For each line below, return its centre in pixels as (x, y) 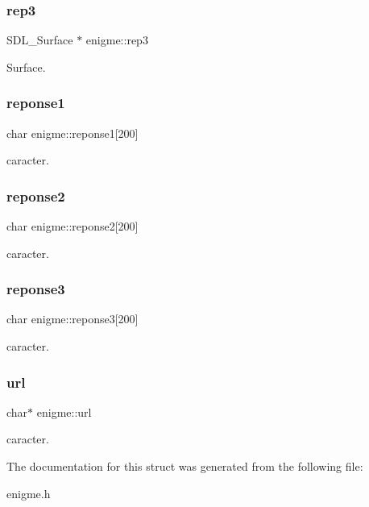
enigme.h (29, 493)
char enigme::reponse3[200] (73, 319)
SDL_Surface (40, 40)
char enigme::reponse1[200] (73, 133)
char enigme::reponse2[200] (73, 226)
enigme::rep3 (117, 40)
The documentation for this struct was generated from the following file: (185, 466)
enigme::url (64, 411)
